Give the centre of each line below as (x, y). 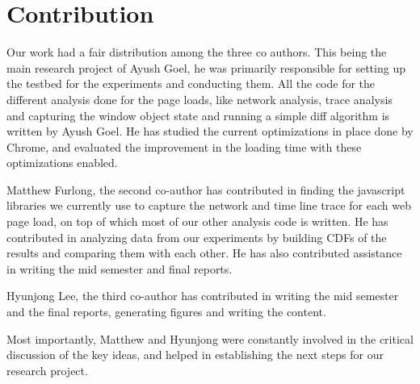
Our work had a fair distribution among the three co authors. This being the (197, 52)
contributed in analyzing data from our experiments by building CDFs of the (197, 237)
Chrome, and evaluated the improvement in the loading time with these (184, 146)
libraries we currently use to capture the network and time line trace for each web (209, 205)
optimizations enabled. (62, 163)
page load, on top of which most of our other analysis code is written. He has (197, 221)
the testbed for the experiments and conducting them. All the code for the (191, 83)
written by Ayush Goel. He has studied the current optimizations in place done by (210, 131)
